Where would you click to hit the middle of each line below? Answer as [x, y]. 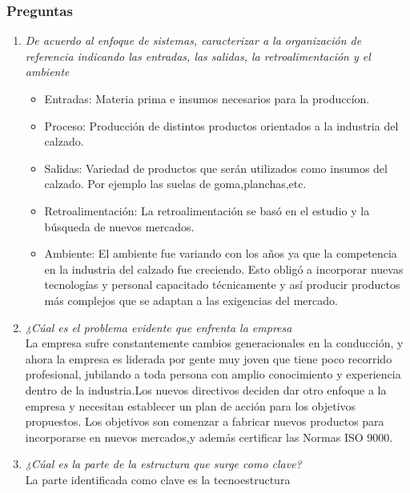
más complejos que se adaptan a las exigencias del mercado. [191, 300]
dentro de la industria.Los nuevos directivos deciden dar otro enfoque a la [206, 389]
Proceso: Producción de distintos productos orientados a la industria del [221, 125]
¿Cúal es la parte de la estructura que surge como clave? [163, 464]
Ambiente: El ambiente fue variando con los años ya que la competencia [221, 253]
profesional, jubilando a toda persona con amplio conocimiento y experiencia [213, 374]
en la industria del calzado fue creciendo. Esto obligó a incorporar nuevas [224, 269]
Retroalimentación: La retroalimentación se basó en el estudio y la [207, 210]
